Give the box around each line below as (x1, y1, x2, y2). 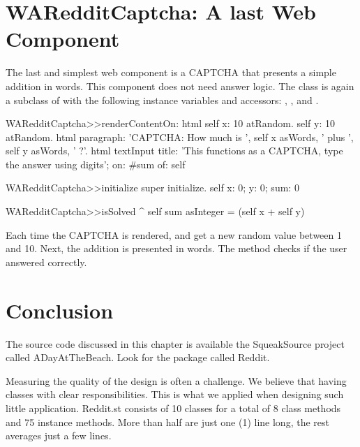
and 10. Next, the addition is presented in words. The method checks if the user (6, 241, 347, 256)
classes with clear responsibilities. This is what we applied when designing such (6, 387, 344, 402)
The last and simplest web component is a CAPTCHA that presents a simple (6, 65, 336, 80)
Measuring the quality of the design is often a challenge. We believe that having (6, 373, 347, 388)
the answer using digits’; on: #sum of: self (6, 156, 186, 171)
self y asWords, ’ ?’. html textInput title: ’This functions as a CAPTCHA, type (6, 143, 343, 158)
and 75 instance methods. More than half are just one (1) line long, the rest (6, 414, 329, 429)
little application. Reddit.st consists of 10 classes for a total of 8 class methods (6, 400, 341, 415)
